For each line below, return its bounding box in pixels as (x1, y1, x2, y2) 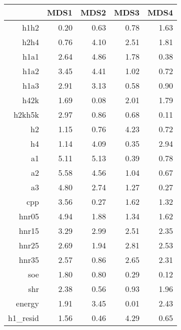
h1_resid (8, 312, 39, 323)
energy (16, 297, 39, 309)
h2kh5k (13, 109, 39, 120)
